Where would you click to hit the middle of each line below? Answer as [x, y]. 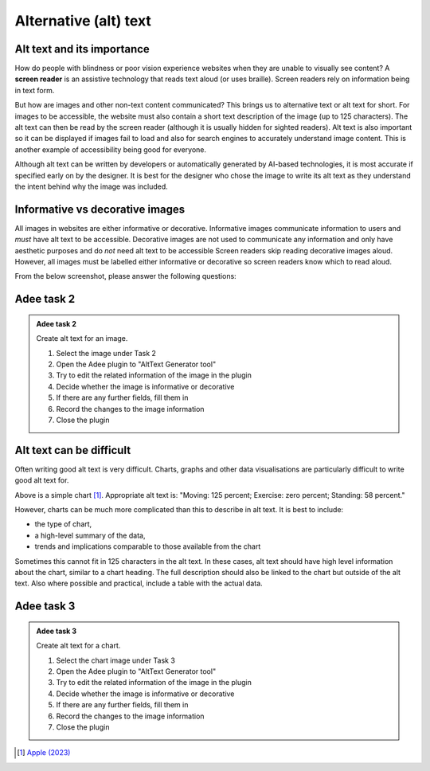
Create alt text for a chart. [78, 646]
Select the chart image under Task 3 [115, 660]
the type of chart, [63, 524]
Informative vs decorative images [100, 209]
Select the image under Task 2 [106, 353]
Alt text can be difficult [73, 450]
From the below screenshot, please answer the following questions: [125, 276]
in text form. [35, 90]
